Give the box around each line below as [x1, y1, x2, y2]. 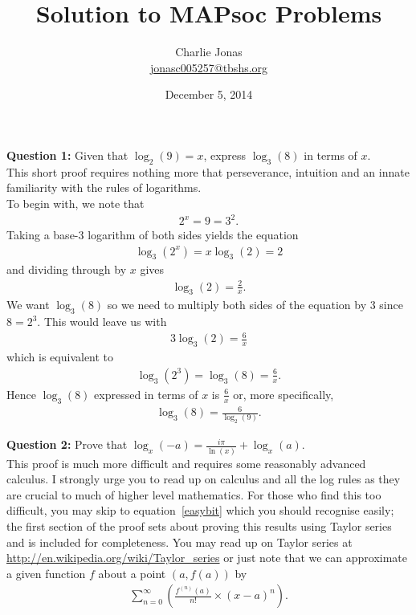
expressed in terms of [94, 385, 198, 402]
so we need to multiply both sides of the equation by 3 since [107, 296, 403, 313]
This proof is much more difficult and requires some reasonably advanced [6, 454, 366, 471]
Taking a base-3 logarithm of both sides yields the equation [6, 226, 299, 243]
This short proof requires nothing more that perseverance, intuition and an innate [6, 163, 410, 180]
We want [6, 296, 50, 313]
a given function [6, 564, 86, 581]
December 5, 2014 [165, 86, 253, 103]
